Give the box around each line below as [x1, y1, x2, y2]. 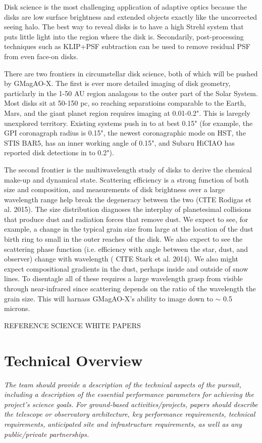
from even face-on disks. [4, 51, 78, 61]
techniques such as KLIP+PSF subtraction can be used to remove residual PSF [4, 41, 250, 52]
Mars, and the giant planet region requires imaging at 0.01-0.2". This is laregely [4, 107, 250, 118]
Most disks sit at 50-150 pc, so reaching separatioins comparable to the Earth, [4, 98, 246, 108]
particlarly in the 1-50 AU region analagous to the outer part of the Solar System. [4, 87, 258, 98]
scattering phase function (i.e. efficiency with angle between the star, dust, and [4, 243, 248, 254]
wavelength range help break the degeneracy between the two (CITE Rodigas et [4, 194, 252, 204]
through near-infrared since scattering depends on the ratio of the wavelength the [4, 283, 256, 294]
